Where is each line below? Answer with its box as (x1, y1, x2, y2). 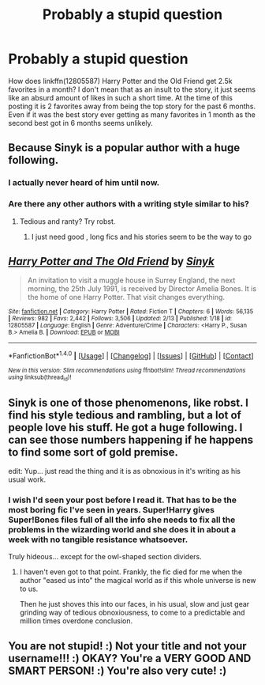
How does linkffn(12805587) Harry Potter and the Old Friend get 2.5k (8, 76, 233, 85)
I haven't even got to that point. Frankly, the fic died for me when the (19, 567, 243, 577)
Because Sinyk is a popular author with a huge (8, 141, 241, 155)
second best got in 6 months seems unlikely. (8, 118, 154, 127)
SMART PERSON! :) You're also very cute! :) (8, 664, 227, 677)
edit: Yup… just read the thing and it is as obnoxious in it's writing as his (8, 467, 241, 476)
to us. (19, 584, 39, 594)
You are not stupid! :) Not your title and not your (8, 639, 247, 653)
